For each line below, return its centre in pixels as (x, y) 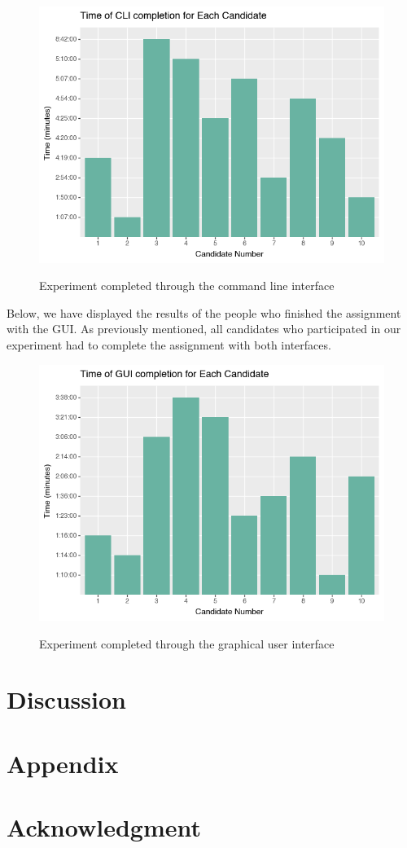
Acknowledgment (104, 827)
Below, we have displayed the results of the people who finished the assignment (204, 312)
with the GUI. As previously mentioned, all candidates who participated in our (204, 329)
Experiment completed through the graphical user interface (187, 643)
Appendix (63, 763)
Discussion (66, 699)
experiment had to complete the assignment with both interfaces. (169, 344)
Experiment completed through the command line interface (187, 286)
